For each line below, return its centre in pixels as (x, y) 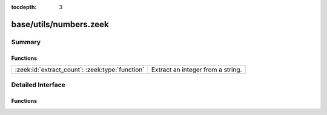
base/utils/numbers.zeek (60, 24)
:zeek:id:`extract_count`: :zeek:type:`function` (80, 70)
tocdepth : (24, 7)
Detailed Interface (38, 85)
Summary (26, 42)
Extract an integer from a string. (197, 70)
